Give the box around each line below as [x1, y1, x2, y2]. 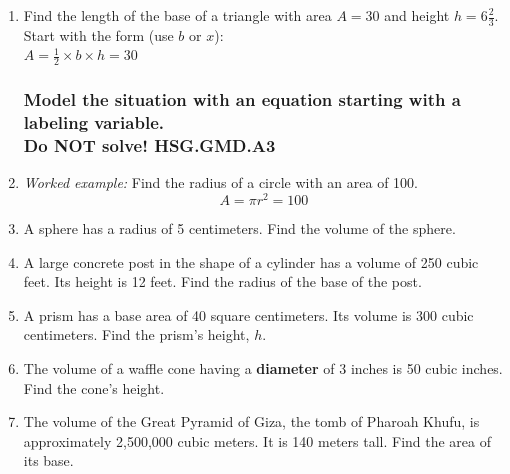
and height [384, 5, 450, 25]
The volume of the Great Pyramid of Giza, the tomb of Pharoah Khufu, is [23, 411, 480, 432]
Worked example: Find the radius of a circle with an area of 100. [23, 172, 419, 193]
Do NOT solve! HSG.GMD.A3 [23, 133, 276, 158]
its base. [23, 450, 74, 471]
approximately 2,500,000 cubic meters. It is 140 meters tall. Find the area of [23, 430, 492, 451]
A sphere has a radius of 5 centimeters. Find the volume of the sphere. [23, 217, 456, 238]
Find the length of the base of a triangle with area [23, 5, 332, 25]
